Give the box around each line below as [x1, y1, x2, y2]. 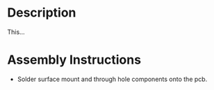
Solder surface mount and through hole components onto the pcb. [17, 75, 208, 83]
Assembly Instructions [7, 52, 141, 68]
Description [7, 5, 76, 21]
